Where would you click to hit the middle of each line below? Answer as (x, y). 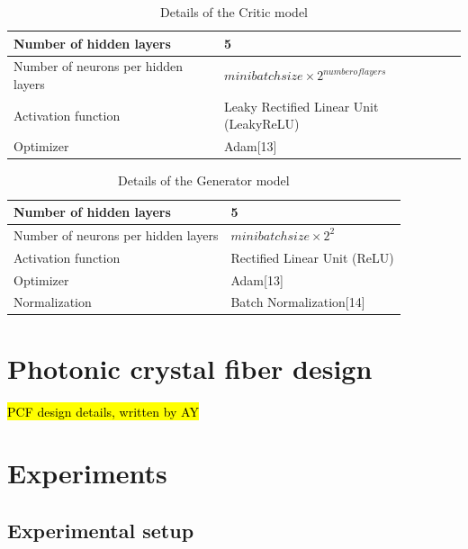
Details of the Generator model (204, 180)
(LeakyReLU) (262, 124)
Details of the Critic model (234, 12)
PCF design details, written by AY (103, 411)
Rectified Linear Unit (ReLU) (312, 257)
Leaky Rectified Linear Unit (301, 106)
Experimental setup (101, 530)
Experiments (87, 473)
